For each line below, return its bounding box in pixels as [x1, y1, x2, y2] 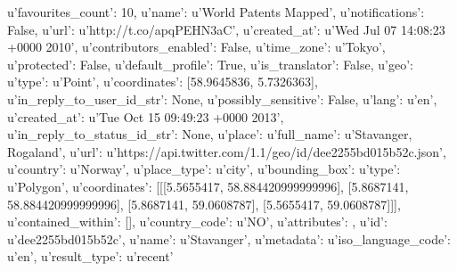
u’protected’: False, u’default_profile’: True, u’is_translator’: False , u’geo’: [7, 54, 413, 73]
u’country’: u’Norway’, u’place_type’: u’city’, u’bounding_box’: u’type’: [7, 160, 401, 178]
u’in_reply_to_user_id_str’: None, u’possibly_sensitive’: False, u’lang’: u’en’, [7, 89, 437, 108]
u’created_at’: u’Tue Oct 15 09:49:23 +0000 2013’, [7, 107, 284, 126]
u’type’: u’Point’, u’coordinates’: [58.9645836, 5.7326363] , [7, 72, 318, 91]
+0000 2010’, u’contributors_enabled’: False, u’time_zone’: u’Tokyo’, [7, 37, 386, 56]
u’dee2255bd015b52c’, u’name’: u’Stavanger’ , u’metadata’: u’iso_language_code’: [7, 229, 451, 248]
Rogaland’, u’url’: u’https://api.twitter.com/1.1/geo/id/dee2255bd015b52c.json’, [7, 142, 446, 160]
